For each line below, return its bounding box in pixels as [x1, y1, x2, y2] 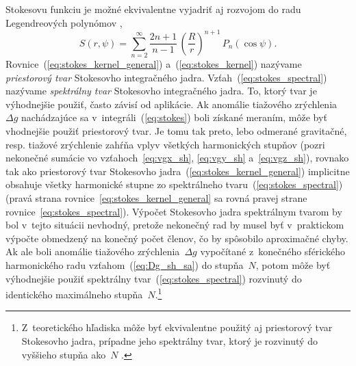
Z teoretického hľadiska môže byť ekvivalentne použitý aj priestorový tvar [21, 320, 333, 335]
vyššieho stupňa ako [21, 347, 106, 361]
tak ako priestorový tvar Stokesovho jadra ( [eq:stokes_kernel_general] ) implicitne [5, 164, 350, 178]
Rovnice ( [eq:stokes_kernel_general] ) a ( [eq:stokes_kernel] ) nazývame [5, 57, 302, 71]
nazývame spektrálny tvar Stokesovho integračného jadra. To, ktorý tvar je [5, 83, 317, 98]
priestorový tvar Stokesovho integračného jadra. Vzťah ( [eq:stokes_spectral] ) [5, 70, 327, 84]
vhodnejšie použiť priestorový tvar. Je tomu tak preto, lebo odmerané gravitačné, [5, 123, 347, 138]
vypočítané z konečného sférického [200, 244, 346, 259]
